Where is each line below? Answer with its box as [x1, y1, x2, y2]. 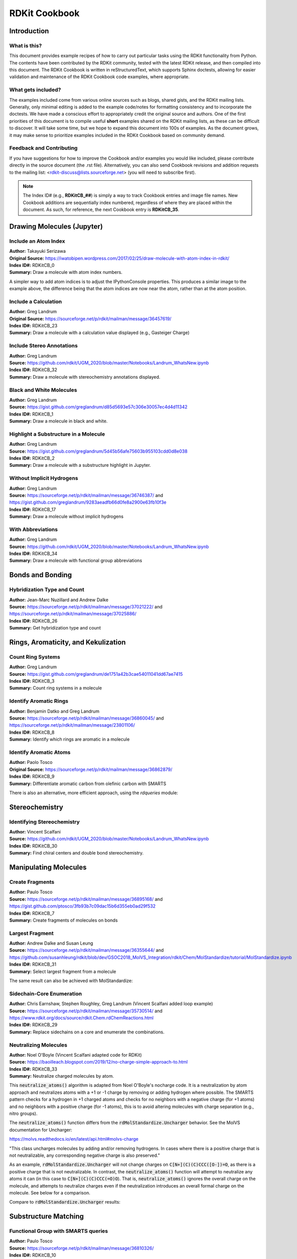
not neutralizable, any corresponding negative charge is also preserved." [9, 1152, 160, 1158]
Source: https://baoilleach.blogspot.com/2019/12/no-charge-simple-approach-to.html [9, 1059, 188, 1065]
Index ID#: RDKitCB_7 [9, 910, 55, 916]
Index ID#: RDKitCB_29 [9, 1022, 58, 1028]
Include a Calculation [9, 298, 62, 305]
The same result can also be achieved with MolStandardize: [9, 977, 133, 984]
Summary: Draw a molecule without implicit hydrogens [9, 514, 124, 520]
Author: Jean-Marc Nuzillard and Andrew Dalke [9, 597, 109, 603]
